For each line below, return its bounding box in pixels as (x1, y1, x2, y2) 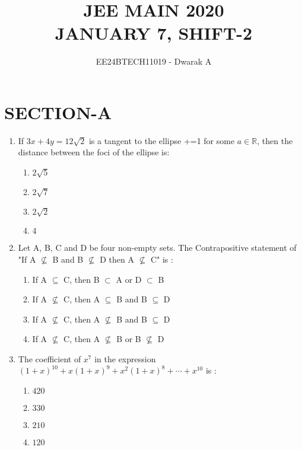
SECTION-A (4, 100, 112, 124)
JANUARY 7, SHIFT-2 (55, 21, 253, 45)
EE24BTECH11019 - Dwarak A (96, 55, 212, 68)
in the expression (94, 352, 156, 365)
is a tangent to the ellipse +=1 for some (88, 134, 235, 146)
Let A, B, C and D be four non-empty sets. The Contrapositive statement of (18, 241, 297, 254)
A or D (116, 273, 142, 285)
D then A (100, 253, 134, 265)
